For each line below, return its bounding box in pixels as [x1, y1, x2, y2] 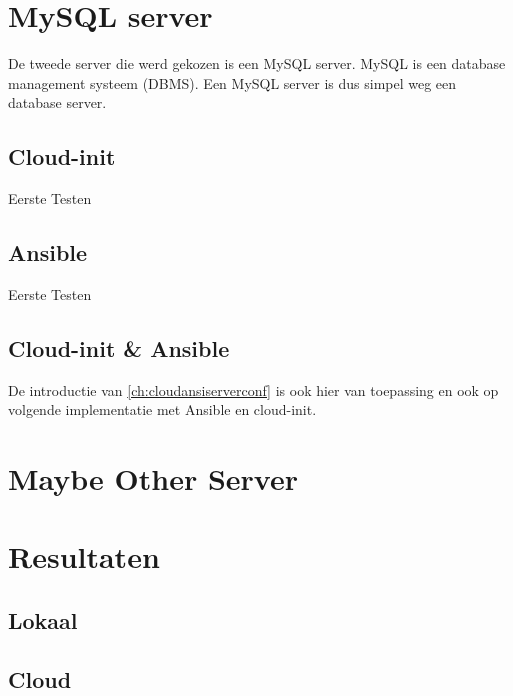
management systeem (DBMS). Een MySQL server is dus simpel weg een [8, 72, 457, 93]
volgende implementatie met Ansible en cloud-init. [8, 399, 317, 420]
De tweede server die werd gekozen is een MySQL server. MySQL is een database [8, 53, 506, 74]
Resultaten [8, 536, 160, 577]
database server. [8, 92, 107, 113]
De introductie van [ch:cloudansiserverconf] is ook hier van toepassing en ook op [8, 379, 499, 400]
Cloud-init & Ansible [8, 332, 230, 363]
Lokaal [8, 605, 78, 636]
